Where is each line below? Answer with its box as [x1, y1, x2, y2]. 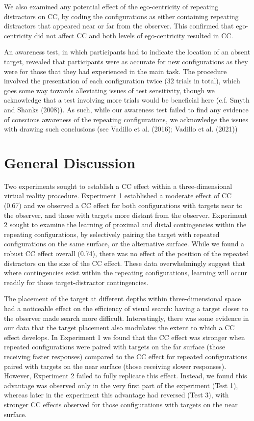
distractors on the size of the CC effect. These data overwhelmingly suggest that [4, 258, 246, 268]
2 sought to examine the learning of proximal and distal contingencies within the [4, 219, 247, 230]
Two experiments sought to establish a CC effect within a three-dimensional [4, 181, 232, 191]
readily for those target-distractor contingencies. [4, 277, 149, 287]
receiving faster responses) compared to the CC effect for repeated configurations [4, 351, 248, 361]
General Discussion [4, 152, 136, 172]
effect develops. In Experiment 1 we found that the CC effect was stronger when [4, 332, 245, 342]
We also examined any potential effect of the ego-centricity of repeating [4, 1, 219, 11]
